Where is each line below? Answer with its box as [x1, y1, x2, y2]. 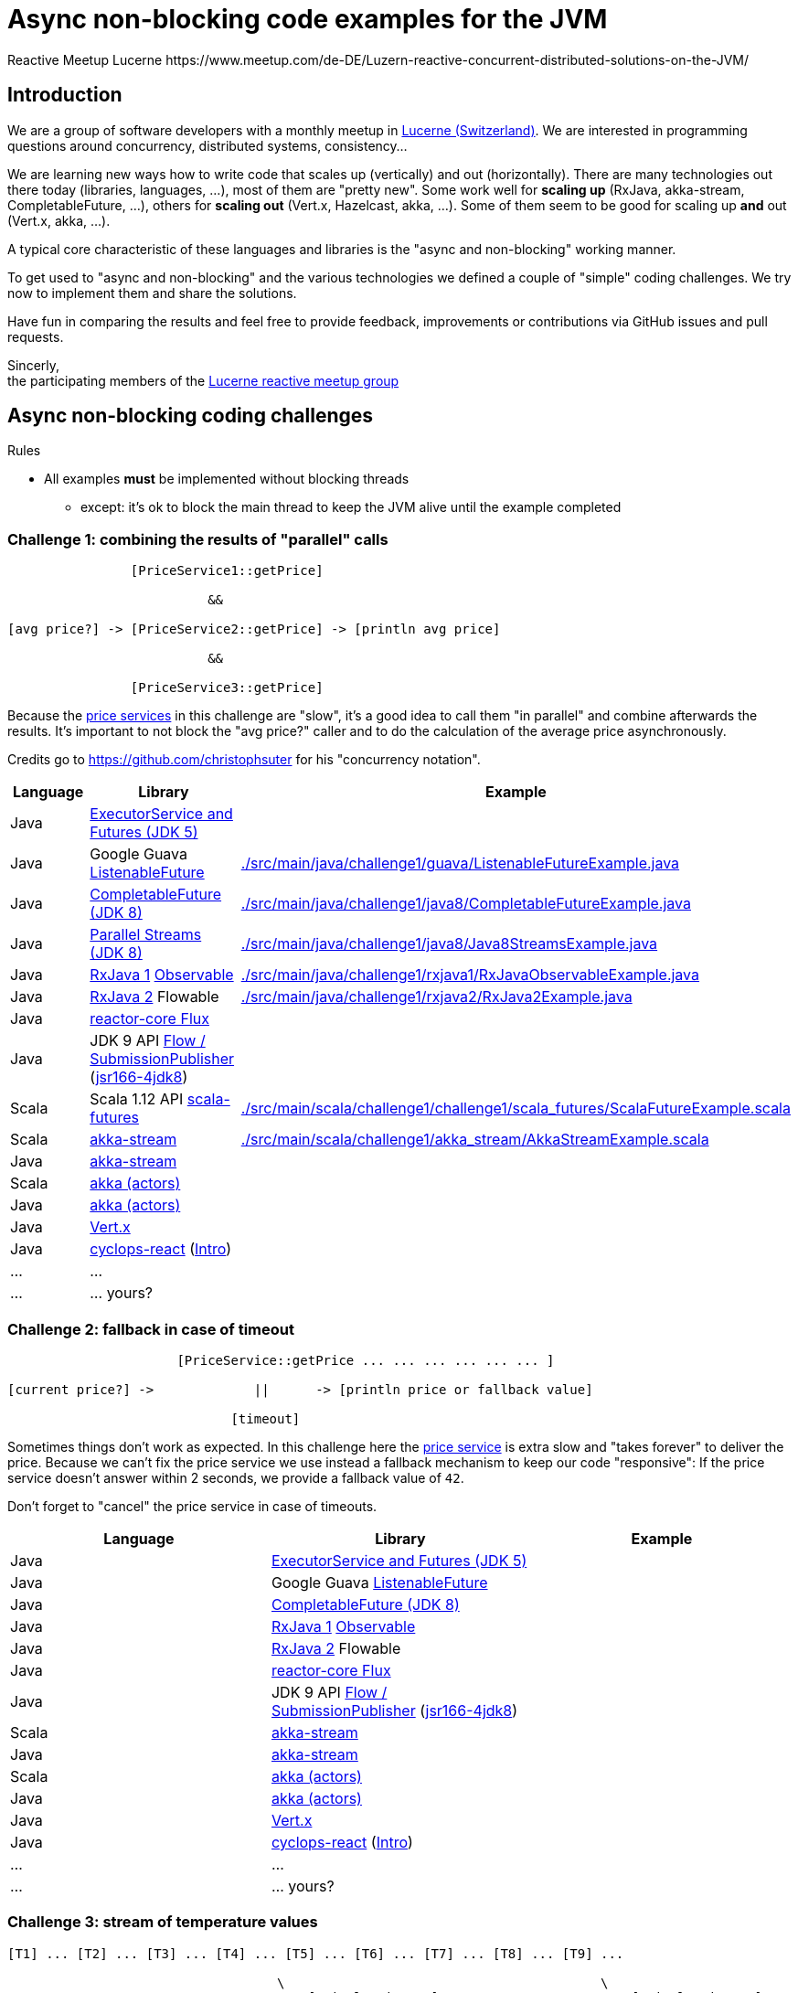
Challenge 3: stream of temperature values [7, 1913, 318, 1932]
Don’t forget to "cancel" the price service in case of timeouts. [7, 1497, 378, 1514]
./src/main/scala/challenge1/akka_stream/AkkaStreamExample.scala [240, 1130, 709, 1149]
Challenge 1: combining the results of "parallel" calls [7, 529, 388, 549]
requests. [7, 328, 64, 345]
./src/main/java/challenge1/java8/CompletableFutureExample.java [240, 894, 691, 913]
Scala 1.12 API [90, 1090, 184, 1109]
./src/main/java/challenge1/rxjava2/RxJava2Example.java [240, 987, 633, 1007]
